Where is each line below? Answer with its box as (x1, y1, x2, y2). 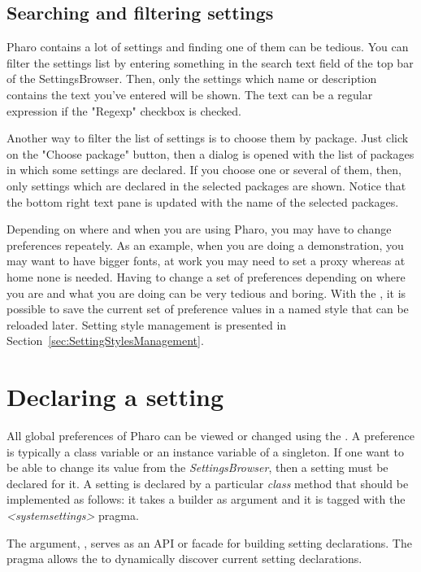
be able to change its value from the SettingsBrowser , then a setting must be (7, 459, 388, 476)
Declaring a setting (7, 380, 224, 413)
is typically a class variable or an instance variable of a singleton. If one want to (7, 443, 404, 460)
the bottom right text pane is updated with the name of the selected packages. (7, 193, 399, 210)
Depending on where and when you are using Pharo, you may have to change (7, 221, 392, 238)
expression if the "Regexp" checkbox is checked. (7, 102, 241, 119)
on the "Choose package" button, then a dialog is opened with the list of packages (7, 145, 414, 162)
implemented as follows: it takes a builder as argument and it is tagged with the (7, 491, 406, 508)
